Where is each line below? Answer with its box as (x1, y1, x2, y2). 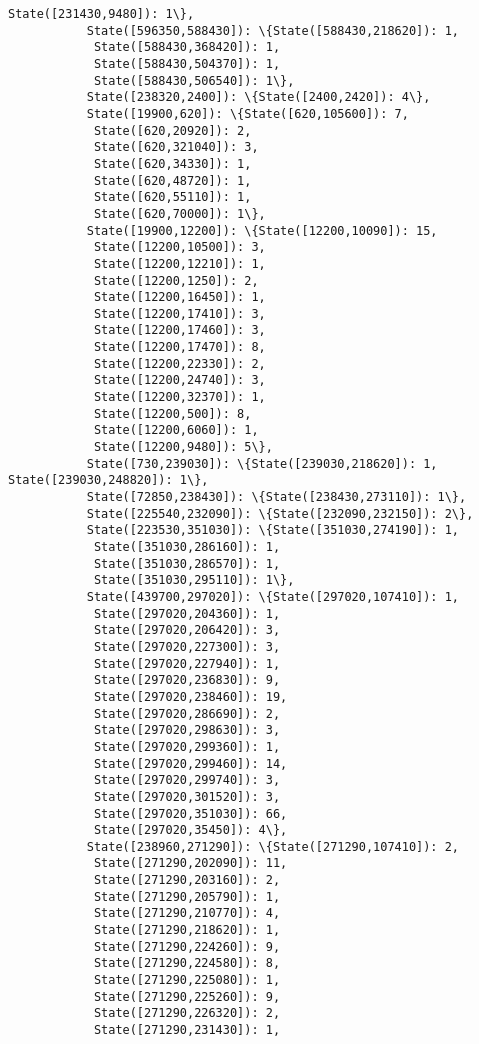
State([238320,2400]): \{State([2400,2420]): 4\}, (86, 90, 431, 105)
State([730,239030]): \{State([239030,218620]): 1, (86, 456, 438, 471)
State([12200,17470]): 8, (93, 340, 266, 355)
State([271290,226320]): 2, (93, 1006, 281, 1021)
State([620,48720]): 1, (93, 173, 252, 188)
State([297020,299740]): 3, (93, 773, 281, 788)
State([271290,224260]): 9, (93, 939, 281, 954)
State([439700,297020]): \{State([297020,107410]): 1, (86, 589, 460, 604)
